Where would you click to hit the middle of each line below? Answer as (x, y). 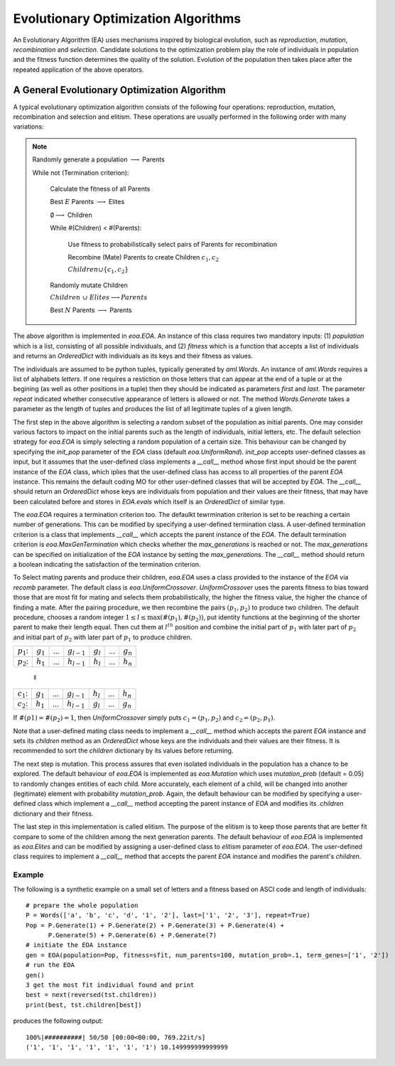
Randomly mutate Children (89, 285)
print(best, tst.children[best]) (84, 1005)
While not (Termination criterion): (81, 172)
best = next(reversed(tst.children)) (92, 995)
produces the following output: (58, 1021)
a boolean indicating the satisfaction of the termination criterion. (107, 565)
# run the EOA (50, 965)
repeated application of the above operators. (79, 69)
